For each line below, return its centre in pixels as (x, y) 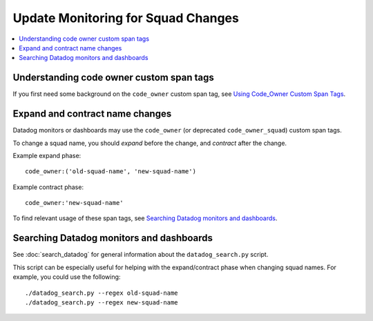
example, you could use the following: (67, 277)
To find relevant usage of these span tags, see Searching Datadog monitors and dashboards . (145, 218)
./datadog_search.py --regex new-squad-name (102, 302)
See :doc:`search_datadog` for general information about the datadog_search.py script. (141, 255)
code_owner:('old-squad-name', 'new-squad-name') (111, 172)
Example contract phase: (48, 187)
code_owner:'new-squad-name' (74, 203)
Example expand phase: (47, 155)
